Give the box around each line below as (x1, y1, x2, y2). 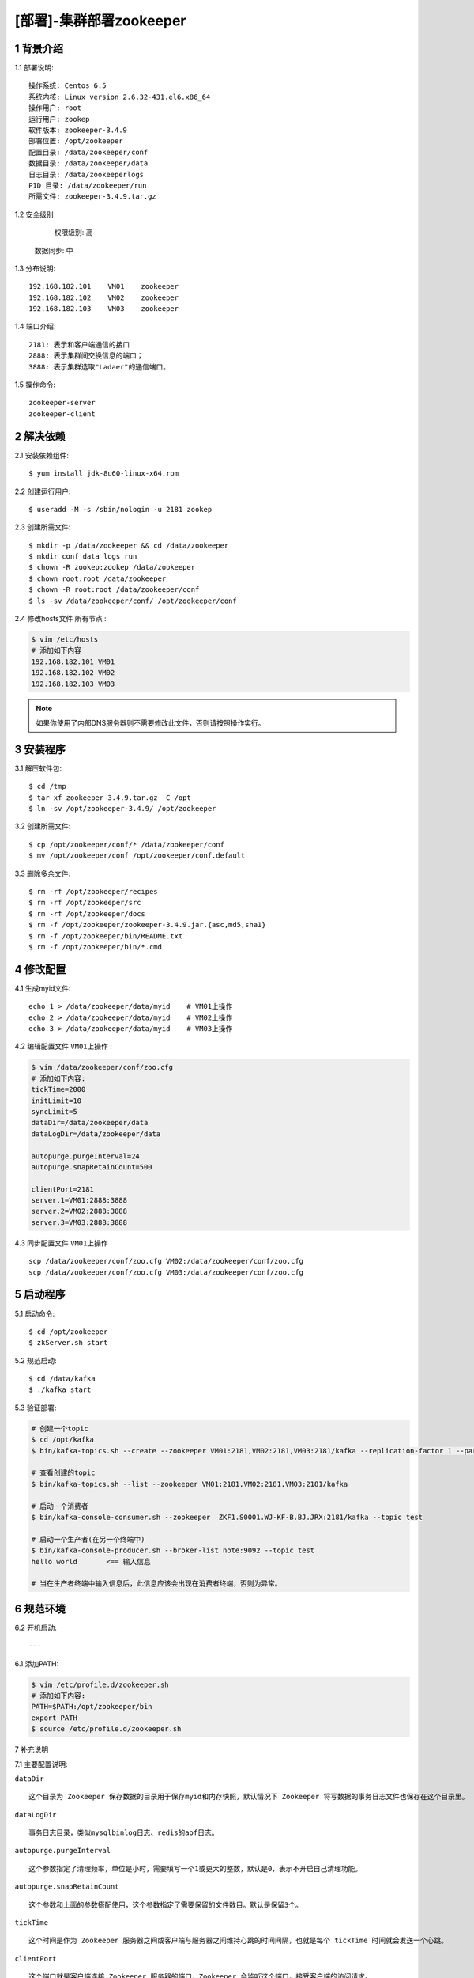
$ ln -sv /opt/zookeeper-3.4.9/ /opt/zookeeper (28, 804, 216, 813)
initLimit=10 (31, 1096, 82, 1105)
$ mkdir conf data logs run (28, 552, 137, 561)
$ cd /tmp (28, 782, 66, 791)
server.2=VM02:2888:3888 (31, 1207, 128, 1216)
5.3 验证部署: (14, 1403, 57, 1412)
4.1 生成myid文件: (14, 983, 71, 993)
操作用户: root (28, 104, 82, 112)
